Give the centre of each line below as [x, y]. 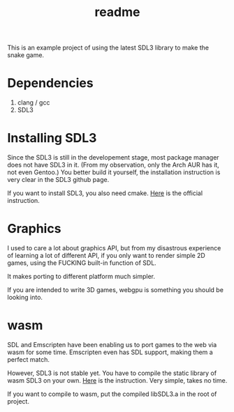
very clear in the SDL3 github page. [58, 180]
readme [117, 12]
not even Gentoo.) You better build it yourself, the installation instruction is [114, 172]
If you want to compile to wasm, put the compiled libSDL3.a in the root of [112, 394]
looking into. [25, 297]
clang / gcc [34, 102]
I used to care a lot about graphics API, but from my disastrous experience [114, 248]
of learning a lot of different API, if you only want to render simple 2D [107, 255]
